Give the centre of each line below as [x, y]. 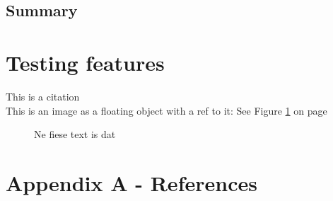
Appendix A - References [132, 182]
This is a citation [43, 96]
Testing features [85, 62]
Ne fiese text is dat [75, 134]
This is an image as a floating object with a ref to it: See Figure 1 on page [166, 110]
